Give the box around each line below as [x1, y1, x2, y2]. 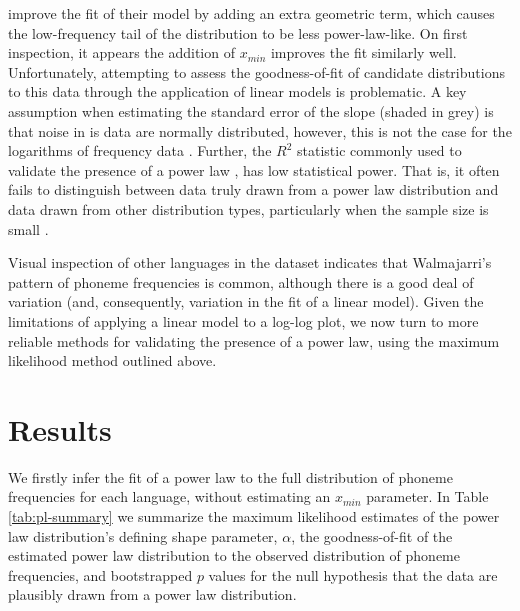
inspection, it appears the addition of [8, 42, 235, 63]
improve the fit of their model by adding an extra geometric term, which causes [8, 3, 495, 23]
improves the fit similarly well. [270, 42, 457, 63]
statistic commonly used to [297, 140, 462, 161]
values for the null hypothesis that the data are [208, 564, 498, 585]
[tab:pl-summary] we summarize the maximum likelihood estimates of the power [8, 506, 500, 526]
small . [8, 218, 49, 239]
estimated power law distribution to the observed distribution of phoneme [8, 545, 460, 566]
